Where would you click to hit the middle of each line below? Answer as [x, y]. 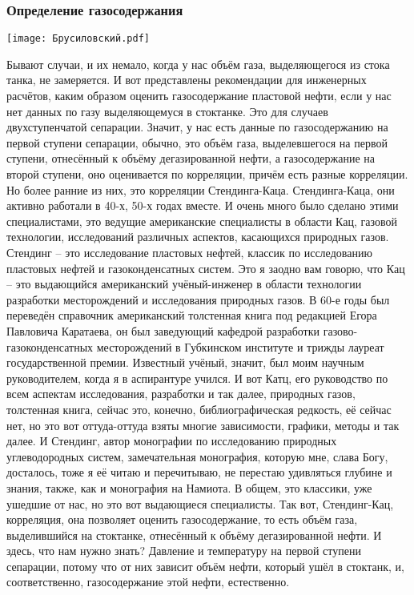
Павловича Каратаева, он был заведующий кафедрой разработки [163, 330]
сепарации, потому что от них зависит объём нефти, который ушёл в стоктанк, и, [205, 566]
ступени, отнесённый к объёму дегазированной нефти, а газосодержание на [191, 158]
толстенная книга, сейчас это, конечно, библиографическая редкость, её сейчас [199, 409]
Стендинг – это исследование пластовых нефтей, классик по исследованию [189, 252]
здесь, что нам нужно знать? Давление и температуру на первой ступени [184, 551]
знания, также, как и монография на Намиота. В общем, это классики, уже [189, 487]
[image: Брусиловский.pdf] [78, 39]
